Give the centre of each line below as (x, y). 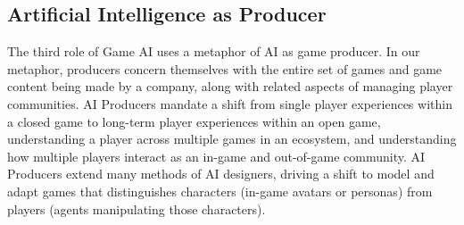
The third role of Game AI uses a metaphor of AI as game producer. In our (214, 51)
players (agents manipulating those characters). (137, 208)
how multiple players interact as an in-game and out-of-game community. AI (216, 156)
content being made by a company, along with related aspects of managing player (230, 86)
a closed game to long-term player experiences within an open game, (194, 121)
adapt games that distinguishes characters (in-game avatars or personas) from (220, 191)
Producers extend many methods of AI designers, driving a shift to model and (221, 174)
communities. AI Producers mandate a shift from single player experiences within (230, 103)
